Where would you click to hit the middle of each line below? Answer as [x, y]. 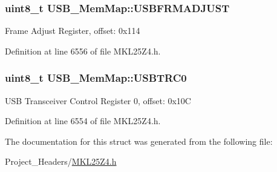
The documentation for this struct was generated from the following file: [139, 141]
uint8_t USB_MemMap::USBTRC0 [96, 78]
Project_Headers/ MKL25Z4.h [61, 161]
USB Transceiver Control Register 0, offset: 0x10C [98, 100]
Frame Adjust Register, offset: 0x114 [73, 31]
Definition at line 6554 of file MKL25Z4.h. [83, 121]
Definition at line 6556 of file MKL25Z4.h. [83, 51]
